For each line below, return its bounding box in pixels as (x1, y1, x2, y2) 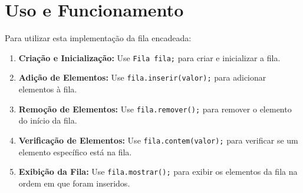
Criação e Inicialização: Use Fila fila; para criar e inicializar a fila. (18, 51, 281, 64)
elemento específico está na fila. (18, 145, 132, 158)
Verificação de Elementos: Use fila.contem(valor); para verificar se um (18, 134, 298, 146)
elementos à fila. (18, 83, 77, 95)
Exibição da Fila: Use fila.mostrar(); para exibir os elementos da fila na (18, 165, 298, 178)
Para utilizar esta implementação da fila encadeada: (5, 32, 192, 44)
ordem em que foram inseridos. (18, 177, 130, 189)
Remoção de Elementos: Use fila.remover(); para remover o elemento (18, 102, 292, 115)
